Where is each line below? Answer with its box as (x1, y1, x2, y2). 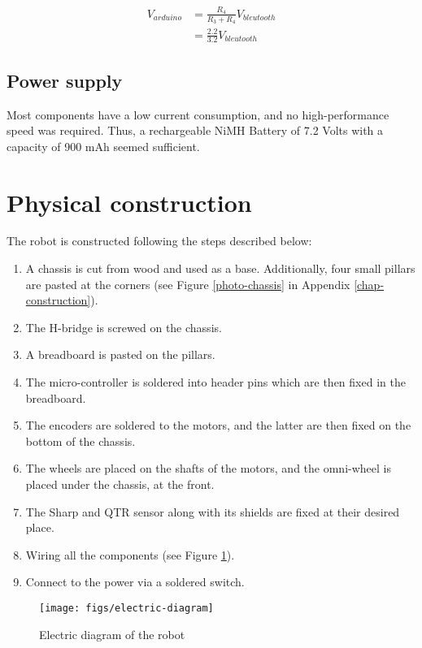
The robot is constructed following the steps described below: (7, 232, 312, 249)
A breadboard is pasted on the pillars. (25, 346, 215, 363)
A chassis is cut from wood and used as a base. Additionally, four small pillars (25, 260, 415, 277)
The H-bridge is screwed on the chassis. (25, 318, 222, 335)
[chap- (354, 275, 385, 292)
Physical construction (7, 185, 252, 218)
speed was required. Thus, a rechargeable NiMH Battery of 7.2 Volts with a (7, 122, 384, 139)
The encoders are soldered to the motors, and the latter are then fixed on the (25, 417, 411, 434)
